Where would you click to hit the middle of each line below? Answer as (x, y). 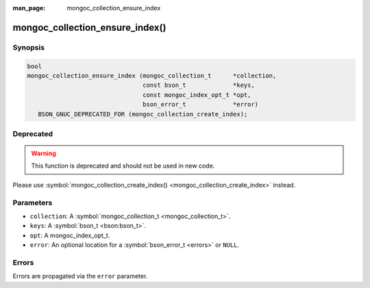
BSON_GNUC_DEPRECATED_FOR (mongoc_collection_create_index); (143, 114)
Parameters (33, 202)
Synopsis (28, 47)
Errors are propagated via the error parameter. (80, 276)
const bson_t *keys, (199, 85)
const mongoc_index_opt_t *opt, (197, 95)
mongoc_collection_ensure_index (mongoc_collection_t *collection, (152, 76)
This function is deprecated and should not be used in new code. (123, 166)
